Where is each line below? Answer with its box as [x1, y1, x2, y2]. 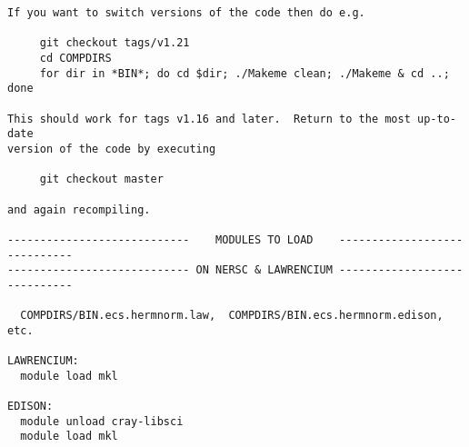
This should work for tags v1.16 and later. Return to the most [7, 112, 411, 125]
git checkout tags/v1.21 [39, 36, 190, 50]
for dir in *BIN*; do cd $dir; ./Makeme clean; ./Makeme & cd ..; [39, 66, 450, 80]
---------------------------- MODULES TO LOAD [7, 233, 314, 246]
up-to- [417, 112, 456, 125]
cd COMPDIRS [39, 51, 112, 65]
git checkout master [39, 173, 164, 186]
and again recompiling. [7, 203, 151, 216]
